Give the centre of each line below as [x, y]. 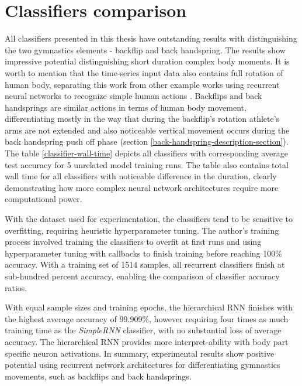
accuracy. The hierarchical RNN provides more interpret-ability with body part [147, 341]
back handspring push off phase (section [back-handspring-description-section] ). [147, 141]
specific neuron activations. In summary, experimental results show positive [140, 353]
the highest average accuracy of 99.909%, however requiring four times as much [147, 318]
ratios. [16, 287]
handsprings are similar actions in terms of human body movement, [126, 107]
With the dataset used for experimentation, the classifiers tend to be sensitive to [149, 219]
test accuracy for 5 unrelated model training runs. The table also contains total [147, 164]
